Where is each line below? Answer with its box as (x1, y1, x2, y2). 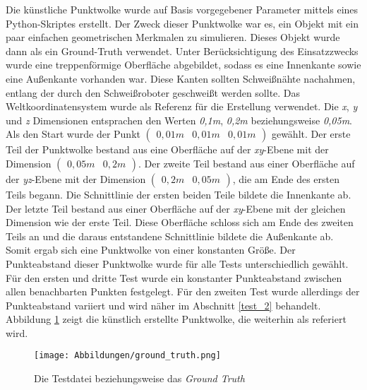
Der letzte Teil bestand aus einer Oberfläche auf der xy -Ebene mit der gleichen (6, 201, 346, 215)
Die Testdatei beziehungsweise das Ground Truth (34, 371, 245, 386)
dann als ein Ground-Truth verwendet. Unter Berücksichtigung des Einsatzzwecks (6, 43, 359, 58)
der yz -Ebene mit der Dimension (6, 171, 146, 186)
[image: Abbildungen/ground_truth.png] (34, 350, 221, 361)
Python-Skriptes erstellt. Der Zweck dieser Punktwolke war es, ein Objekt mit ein (6, 16, 359, 30)
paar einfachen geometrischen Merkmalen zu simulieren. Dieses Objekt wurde (6, 30, 340, 45)
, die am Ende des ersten (232, 171, 340, 186)
